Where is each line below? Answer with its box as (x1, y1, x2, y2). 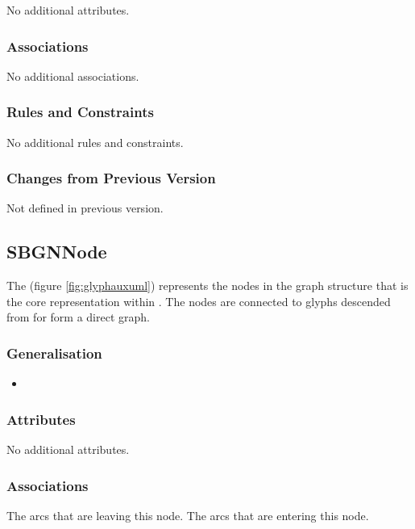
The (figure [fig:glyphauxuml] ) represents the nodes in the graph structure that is (6, 277, 409, 294)
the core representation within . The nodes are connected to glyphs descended (6, 292, 391, 309)
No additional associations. (6, 67, 139, 84)
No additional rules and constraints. (6, 133, 184, 150)
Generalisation (6, 342, 102, 363)
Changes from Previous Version (6, 168, 216, 188)
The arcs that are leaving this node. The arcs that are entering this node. (6, 506, 369, 523)
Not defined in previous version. (6, 199, 164, 216)
